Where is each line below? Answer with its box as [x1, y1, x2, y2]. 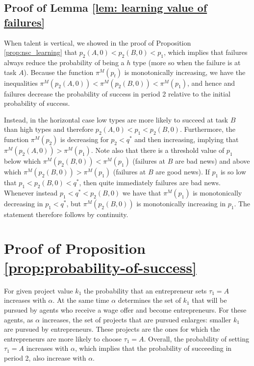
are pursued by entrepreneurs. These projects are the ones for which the [4, 324, 220, 334]
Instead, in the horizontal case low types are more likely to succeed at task [4, 114, 228, 124]
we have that [122, 187, 161, 197]
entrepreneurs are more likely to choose [4, 333, 122, 343]
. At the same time [52, 295, 109, 305]
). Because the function [24, 67, 94, 77]
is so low [220, 167, 246, 177]
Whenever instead [4, 187, 58, 197]
